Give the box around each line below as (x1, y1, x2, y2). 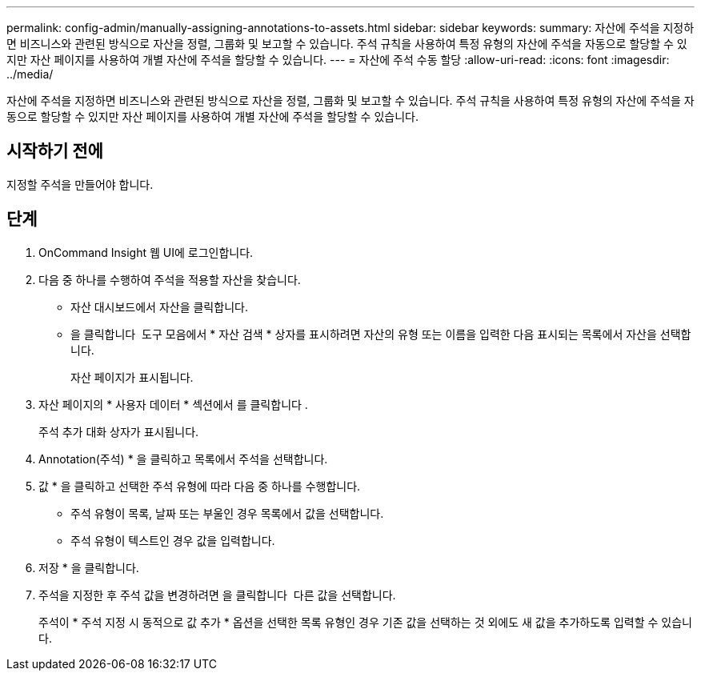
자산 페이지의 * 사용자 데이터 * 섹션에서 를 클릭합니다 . (38, 397, 308, 411)
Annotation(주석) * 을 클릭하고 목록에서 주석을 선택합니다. (38, 451, 328, 466)
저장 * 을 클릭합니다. (38, 560, 139, 575)
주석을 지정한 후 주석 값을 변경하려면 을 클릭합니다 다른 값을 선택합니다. (38, 587, 396, 602)
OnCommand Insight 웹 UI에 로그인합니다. (38, 245, 254, 259)
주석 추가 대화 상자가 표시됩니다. (38, 424, 199, 439)
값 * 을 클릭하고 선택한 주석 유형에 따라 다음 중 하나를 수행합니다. (38, 479, 361, 493)
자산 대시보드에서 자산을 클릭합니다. (70, 299, 248, 314)
